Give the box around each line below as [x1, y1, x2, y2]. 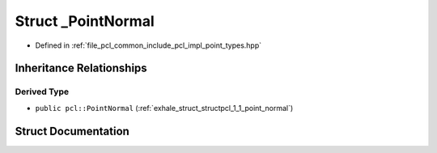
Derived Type [15, 86, 69, 97]
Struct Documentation [15, 124, 129, 138]
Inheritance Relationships [15, 62, 147, 75]
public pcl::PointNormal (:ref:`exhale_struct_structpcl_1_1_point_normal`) [35, 103, 294, 113]
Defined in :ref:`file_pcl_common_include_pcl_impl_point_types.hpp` [35, 40, 262, 50]
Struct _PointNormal [15, 12, 155, 30]
